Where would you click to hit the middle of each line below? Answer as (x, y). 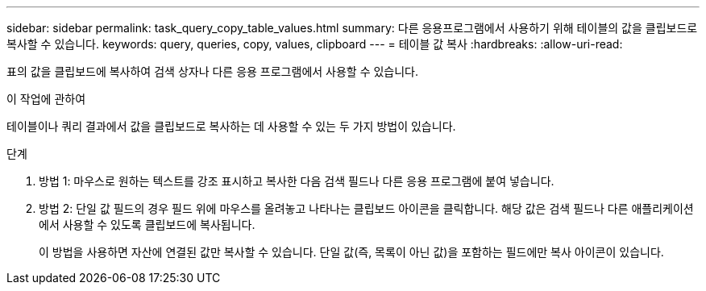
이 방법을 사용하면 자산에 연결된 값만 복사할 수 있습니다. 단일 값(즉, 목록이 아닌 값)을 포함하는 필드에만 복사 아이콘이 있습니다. (351, 252)
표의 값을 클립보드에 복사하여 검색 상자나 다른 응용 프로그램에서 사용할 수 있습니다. (213, 71)
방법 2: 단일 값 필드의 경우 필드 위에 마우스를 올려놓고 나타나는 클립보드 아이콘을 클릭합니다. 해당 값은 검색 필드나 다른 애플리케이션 (366, 208)
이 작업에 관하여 (46, 99)
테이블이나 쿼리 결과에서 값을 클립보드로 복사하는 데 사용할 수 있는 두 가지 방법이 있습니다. (231, 126)
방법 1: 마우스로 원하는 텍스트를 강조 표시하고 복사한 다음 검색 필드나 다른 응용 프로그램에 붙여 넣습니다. (297, 181)
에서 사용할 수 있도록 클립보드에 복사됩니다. (147, 224)
